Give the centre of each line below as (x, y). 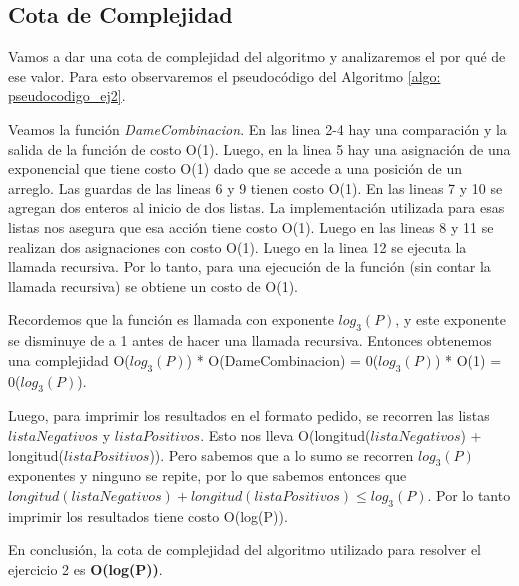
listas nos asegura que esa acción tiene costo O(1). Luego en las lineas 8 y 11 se (251, 226)
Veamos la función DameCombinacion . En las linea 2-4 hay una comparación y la (257, 128)
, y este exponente (450, 319)
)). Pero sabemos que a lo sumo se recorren (281, 454)
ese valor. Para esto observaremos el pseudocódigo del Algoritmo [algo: (224, 75)
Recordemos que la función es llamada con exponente (171, 319)
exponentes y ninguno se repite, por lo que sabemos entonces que (207, 475)
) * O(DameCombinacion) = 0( (282, 359)
